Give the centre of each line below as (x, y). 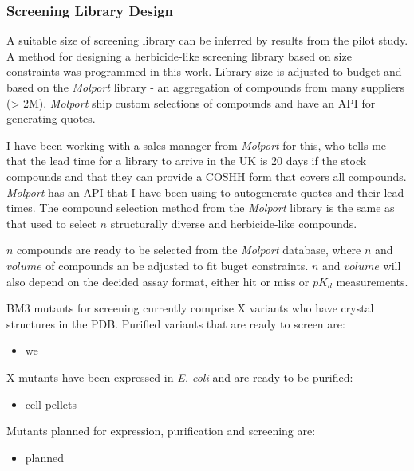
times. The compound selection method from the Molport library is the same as (201, 208)
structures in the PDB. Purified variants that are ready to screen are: (176, 323)
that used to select (51, 223)
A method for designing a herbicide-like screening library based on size (179, 55)
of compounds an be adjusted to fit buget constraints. (177, 265)
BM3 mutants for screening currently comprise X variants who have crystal (190, 308)
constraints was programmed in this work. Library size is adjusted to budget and (204, 71)
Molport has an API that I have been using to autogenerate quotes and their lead (205, 192)
